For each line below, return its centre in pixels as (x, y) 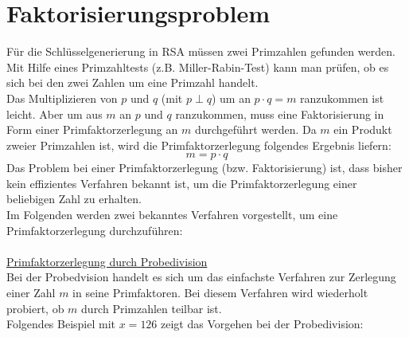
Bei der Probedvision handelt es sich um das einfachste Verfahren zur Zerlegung (201, 277)
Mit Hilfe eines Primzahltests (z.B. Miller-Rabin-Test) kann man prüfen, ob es (198, 67)
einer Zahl (31, 293)
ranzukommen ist (342, 98)
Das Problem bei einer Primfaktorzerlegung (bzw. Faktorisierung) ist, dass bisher (204, 168)
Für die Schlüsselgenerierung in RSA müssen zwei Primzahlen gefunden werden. (201, 51)
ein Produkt (363, 129)
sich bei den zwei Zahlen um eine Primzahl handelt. (132, 82)
